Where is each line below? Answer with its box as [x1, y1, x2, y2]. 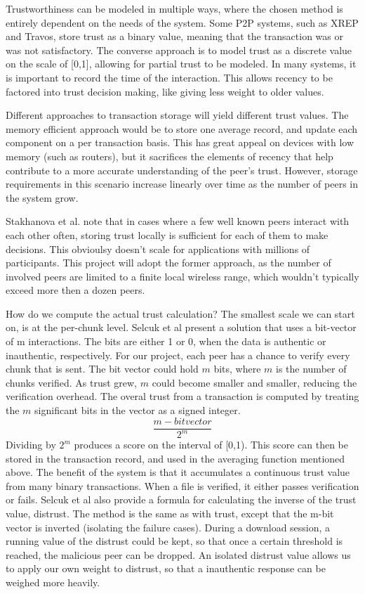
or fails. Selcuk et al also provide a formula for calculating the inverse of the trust [6, 492, 357, 507]
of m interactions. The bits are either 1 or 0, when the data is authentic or [6, 334, 326, 349]
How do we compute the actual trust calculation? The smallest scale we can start [6, 306, 355, 321]
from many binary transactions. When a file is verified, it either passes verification [6, 478, 359, 493]
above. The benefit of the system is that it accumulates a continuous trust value [6, 465, 350, 479]
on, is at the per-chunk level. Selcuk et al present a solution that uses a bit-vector [6, 320, 357, 335]
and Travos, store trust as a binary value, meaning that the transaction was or [6, 29, 343, 44]
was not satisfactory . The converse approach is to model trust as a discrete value [6, 42, 352, 57]
